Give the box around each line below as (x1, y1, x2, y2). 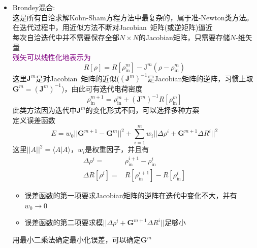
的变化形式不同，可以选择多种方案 (85, 105, 200, 115)
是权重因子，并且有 (85, 144, 149, 154)
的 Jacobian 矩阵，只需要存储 (138, 32, 230, 42)
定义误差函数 (12, 114, 55, 125)
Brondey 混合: (12, 2, 55, 12)
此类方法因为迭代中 (12, 105, 77, 115)
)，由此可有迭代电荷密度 (61, 83, 143, 94)
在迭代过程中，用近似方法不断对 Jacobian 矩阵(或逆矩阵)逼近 (12, 22, 213, 33)
